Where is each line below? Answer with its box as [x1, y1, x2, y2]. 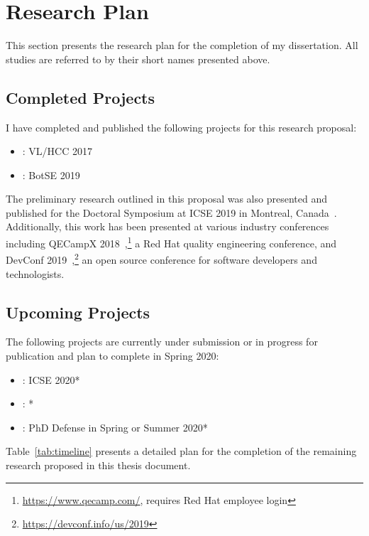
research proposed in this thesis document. [6, 457, 191, 472]
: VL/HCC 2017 [22, 144, 92, 159]
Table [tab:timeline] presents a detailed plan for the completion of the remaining [6, 444, 357, 459]
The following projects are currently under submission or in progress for [6, 334, 318, 349]
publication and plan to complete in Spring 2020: [6, 348, 219, 363]
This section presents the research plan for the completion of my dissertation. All [6, 38, 358, 53]
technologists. [6, 266, 65, 281]
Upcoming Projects [6, 301, 150, 323]
